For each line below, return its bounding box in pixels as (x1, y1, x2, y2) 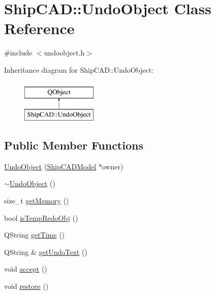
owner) (102, 161, 124, 171)
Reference (4, 18, 75, 39)
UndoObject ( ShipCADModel (4, 161, 97, 171)
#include (4, 47, 33, 58)
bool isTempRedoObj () (4, 212, 78, 223)
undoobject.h (44, 47, 85, 58)
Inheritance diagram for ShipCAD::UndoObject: (4, 64, 153, 75)
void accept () (4, 263, 47, 274)
